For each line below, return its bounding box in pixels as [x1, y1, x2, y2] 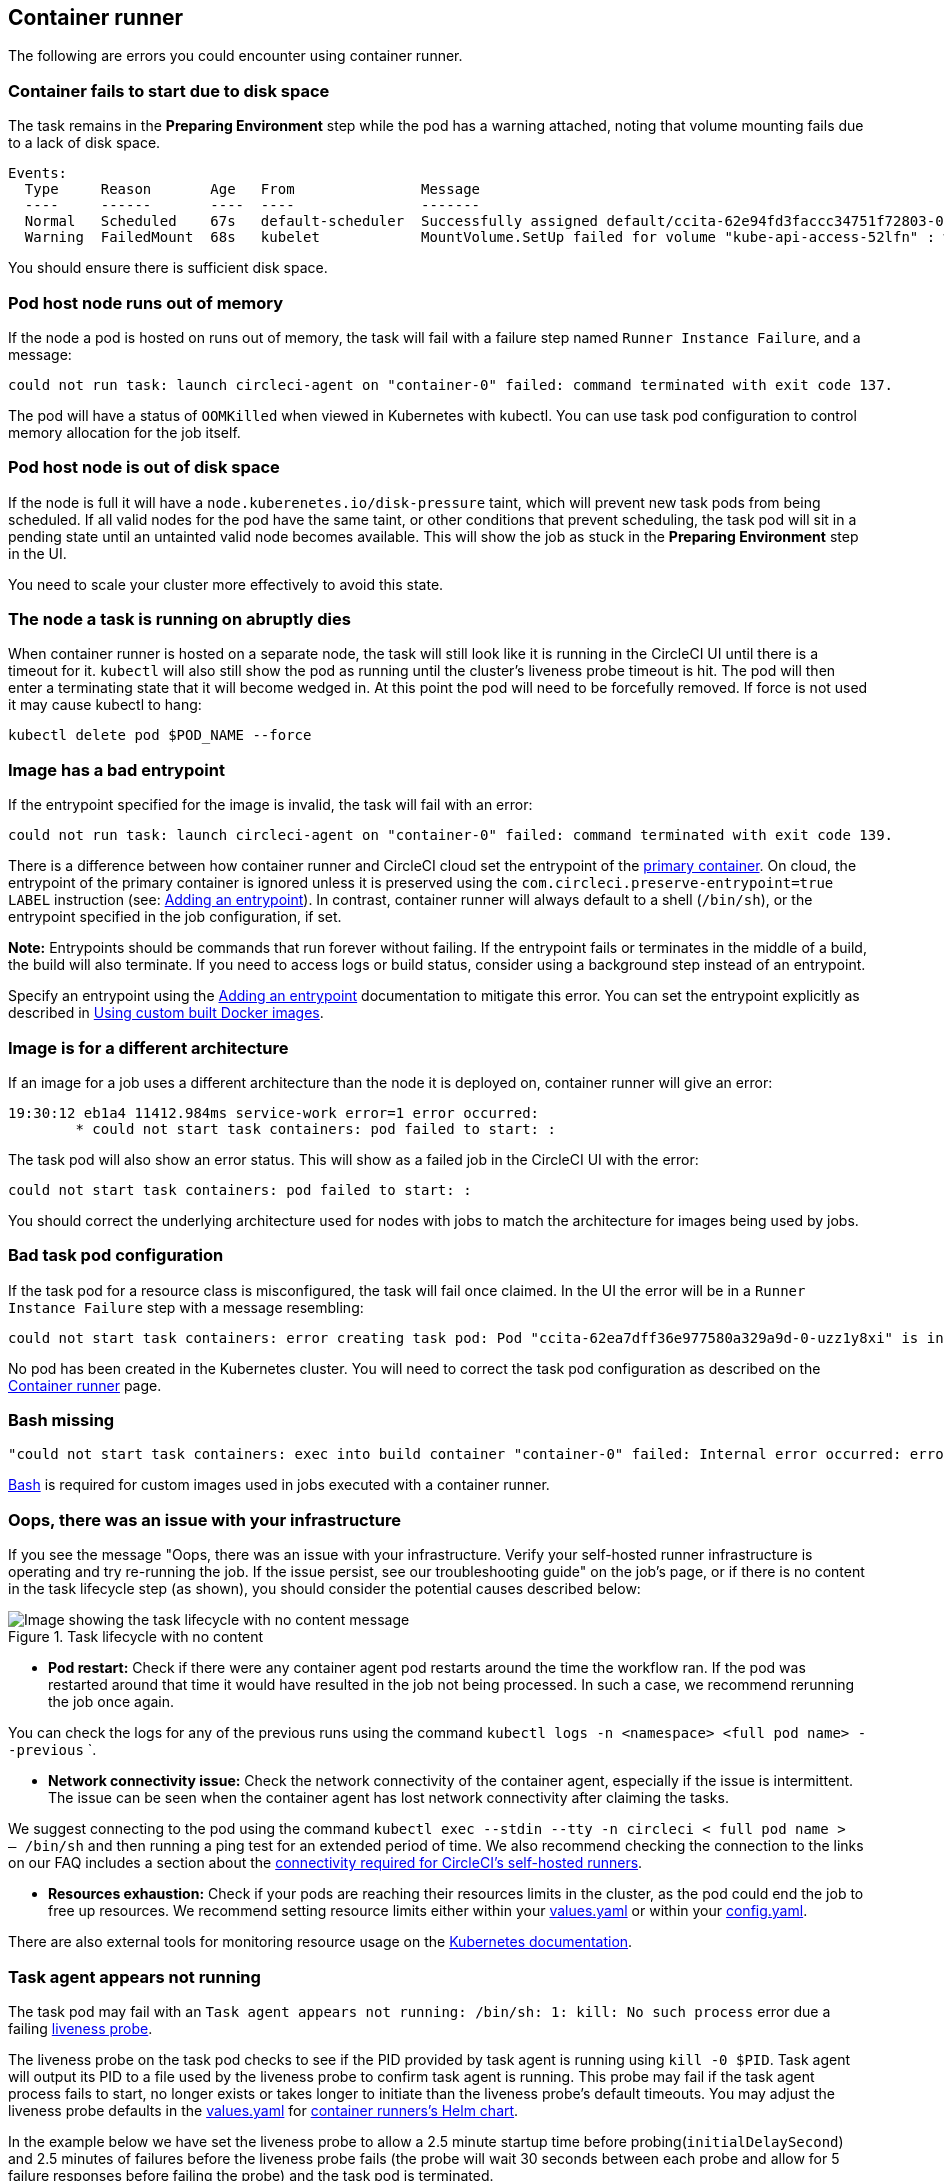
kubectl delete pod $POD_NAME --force [8, 727, 312, 744]
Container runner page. [8, 1376, 162, 1394]
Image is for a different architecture [8, 1037, 289, 1058]
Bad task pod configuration [8, 1245, 224, 1266]
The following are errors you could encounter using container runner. [8, 47, 463, 65]
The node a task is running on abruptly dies [8, 609, 351, 630]
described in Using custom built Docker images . [8, 1004, 324, 1022]
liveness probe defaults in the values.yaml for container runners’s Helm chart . [8, 2101, 519, 2119]
